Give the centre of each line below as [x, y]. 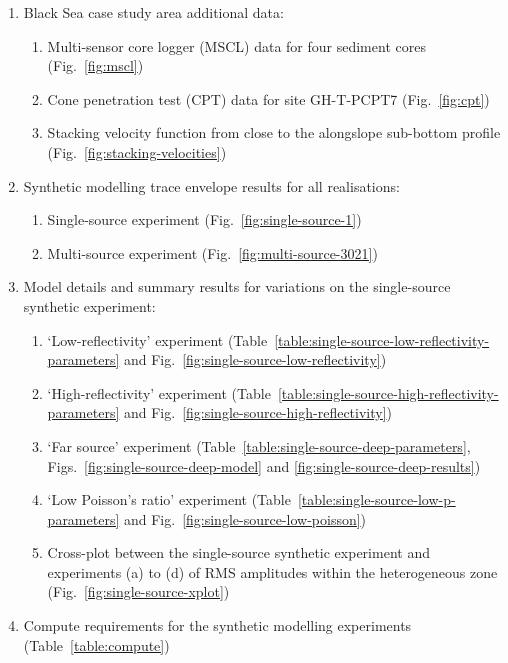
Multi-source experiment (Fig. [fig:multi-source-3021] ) [212, 252]
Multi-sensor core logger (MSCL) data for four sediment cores [236, 45]
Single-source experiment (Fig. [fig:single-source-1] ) [204, 219]
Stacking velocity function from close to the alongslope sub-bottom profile [274, 132]
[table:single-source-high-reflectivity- [388, 392]
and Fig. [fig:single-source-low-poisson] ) [245, 518]
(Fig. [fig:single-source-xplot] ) [138, 591]
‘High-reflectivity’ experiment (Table [159, 392]
